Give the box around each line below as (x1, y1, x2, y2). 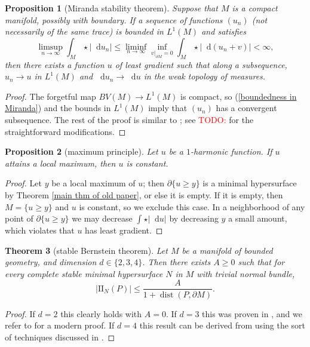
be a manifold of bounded (182, 244, 273, 256)
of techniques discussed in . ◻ (5, 330, 115, 343)
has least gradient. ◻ (85, 224, 163, 237)
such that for (238, 256, 285, 268)
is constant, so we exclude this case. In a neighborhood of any (79, 200, 305, 213)
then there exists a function (5, 58, 105, 70)
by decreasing (169, 212, 219, 225)
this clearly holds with (60, 307, 142, 320)
